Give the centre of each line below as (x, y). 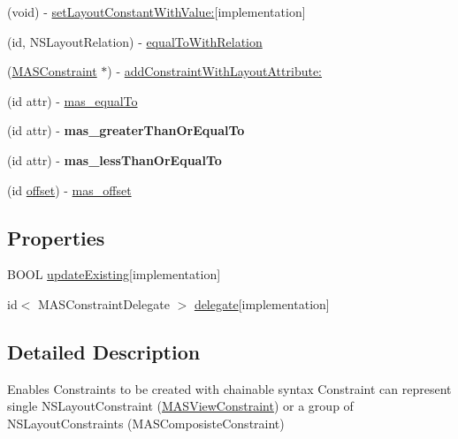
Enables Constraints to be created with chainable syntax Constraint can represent (229, 388)
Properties (56, 237)
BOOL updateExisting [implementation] (114, 274)
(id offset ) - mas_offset (69, 189)
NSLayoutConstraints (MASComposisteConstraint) (146, 423)
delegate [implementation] (262, 303)
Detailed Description (104, 351)
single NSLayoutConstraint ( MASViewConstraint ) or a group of (180, 406)
